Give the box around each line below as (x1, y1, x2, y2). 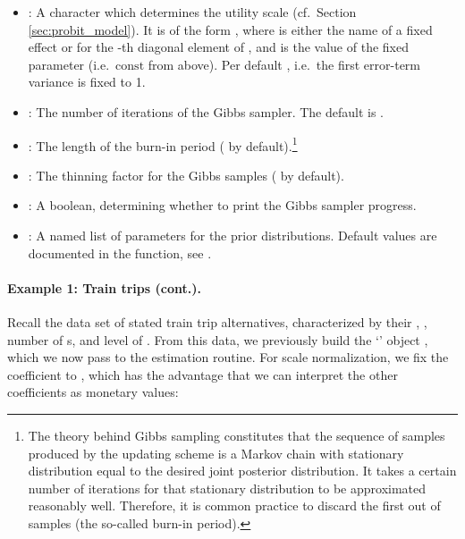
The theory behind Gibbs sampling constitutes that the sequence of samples (28, 425, 445, 444)
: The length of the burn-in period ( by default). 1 (28, 133, 298, 155)
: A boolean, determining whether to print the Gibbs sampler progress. (28, 196, 417, 215)
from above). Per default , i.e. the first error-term (148, 55, 421, 73)
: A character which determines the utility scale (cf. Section (28, 3, 357, 21)
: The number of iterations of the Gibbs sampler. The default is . (28, 102, 384, 121)
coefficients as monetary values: (7, 383, 179, 401)
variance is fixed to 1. (28, 72, 146, 91)
